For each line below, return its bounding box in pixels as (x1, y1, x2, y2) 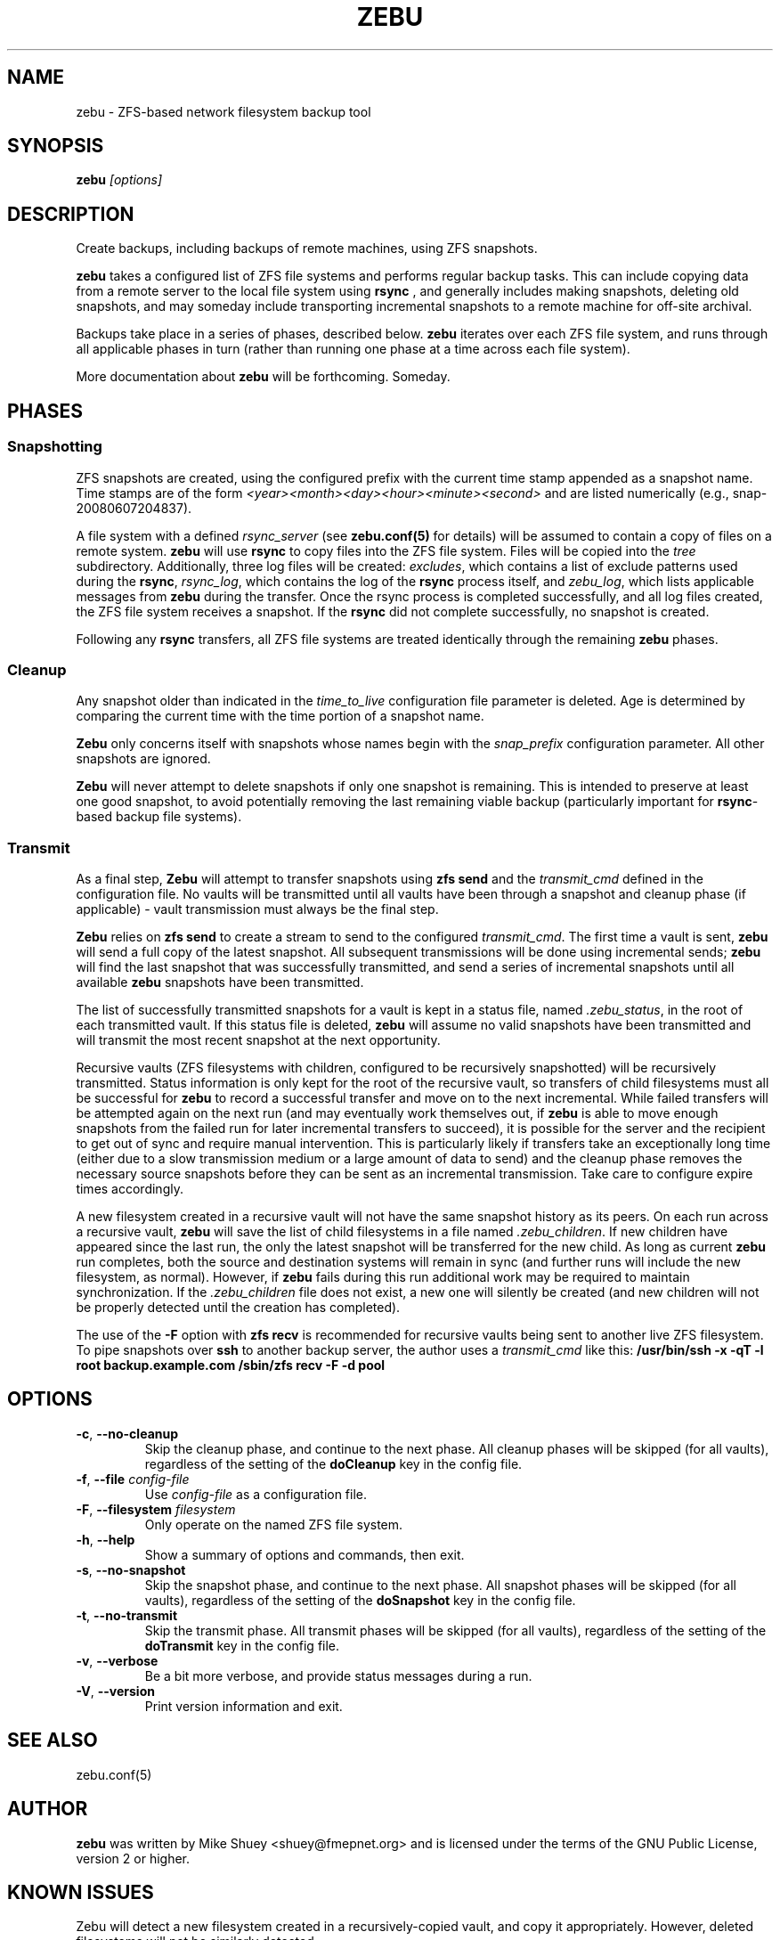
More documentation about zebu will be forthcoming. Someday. (76, 369, 451, 385)
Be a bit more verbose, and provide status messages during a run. (144, 1667, 532, 1683)
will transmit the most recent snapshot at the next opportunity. (76, 1032, 441, 1047)
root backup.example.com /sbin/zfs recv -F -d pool (76, 1357, 386, 1373)
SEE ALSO (7, 1729, 98, 1752)
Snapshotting (7, 437, 102, 456)
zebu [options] (76, 172, 163, 188)
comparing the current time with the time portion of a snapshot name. (76, 708, 484, 724)
